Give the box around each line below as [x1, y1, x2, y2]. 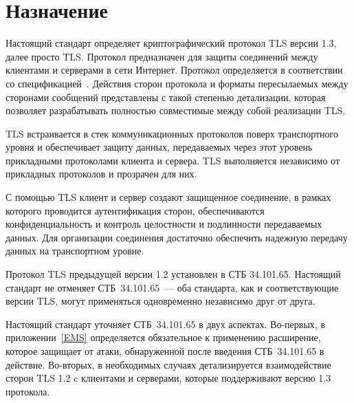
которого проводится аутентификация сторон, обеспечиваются [5, 203, 265, 217]
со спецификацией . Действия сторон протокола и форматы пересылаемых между [5, 76, 349, 90]
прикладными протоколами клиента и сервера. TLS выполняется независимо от [5, 153, 340, 167]
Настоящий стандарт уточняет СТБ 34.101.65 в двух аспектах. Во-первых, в [5, 316, 326, 331]
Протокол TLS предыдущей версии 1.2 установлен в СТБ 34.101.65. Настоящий [5, 267, 341, 281]
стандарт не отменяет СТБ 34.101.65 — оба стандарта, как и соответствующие [5, 280, 339, 294]
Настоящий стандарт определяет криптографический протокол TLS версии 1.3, [5, 36, 337, 50]
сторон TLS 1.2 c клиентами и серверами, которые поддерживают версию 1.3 [5, 371, 331, 385]
